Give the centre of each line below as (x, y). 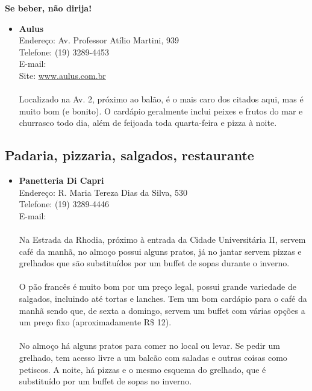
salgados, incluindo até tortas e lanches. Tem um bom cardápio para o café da (163, 299)
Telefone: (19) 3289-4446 (64, 204)
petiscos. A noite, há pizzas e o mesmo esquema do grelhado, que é (142, 369)
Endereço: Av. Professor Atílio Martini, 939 (99, 40)
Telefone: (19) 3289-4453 (64, 52)
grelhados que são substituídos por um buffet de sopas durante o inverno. (154, 263)
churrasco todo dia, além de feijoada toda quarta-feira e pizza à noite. (148, 123)
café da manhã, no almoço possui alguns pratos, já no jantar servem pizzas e (160, 251)
